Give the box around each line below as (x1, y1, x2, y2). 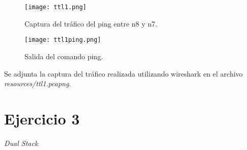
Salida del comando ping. (24, 51, 103, 61)
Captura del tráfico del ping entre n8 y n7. (24, 18, 157, 29)
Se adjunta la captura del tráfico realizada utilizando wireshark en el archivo (4, 68, 243, 79)
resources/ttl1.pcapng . (4, 78, 71, 89)
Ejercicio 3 (4, 108, 80, 129)
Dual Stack (4, 137, 38, 148)
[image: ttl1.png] (24, 4, 87, 11)
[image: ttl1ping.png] (24, 36, 101, 44)
